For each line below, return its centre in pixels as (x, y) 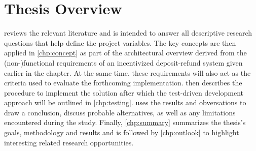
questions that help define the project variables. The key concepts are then (120, 42)
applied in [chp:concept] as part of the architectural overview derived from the (125, 53)
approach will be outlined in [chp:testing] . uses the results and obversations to (125, 102)
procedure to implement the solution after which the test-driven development (124, 92)
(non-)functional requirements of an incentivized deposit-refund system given (123, 62)
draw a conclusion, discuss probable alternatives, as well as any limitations (120, 112)
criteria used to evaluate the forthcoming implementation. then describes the (123, 83)
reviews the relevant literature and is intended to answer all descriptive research (128, 33)
